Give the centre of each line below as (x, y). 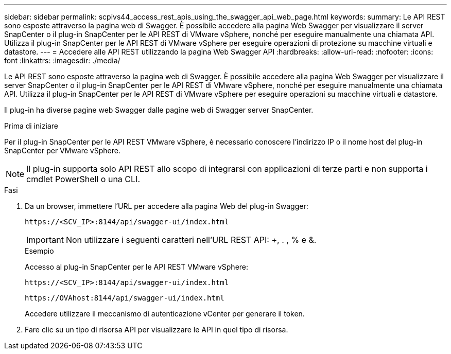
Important (45, 240)
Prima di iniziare (31, 126)
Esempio (39, 251)
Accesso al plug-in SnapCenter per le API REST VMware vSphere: (137, 267)
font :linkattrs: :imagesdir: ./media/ (62, 60)
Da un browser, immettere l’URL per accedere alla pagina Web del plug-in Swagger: (167, 206)
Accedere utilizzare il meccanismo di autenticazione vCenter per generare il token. (165, 314)
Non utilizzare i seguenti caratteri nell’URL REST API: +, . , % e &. (191, 240)
